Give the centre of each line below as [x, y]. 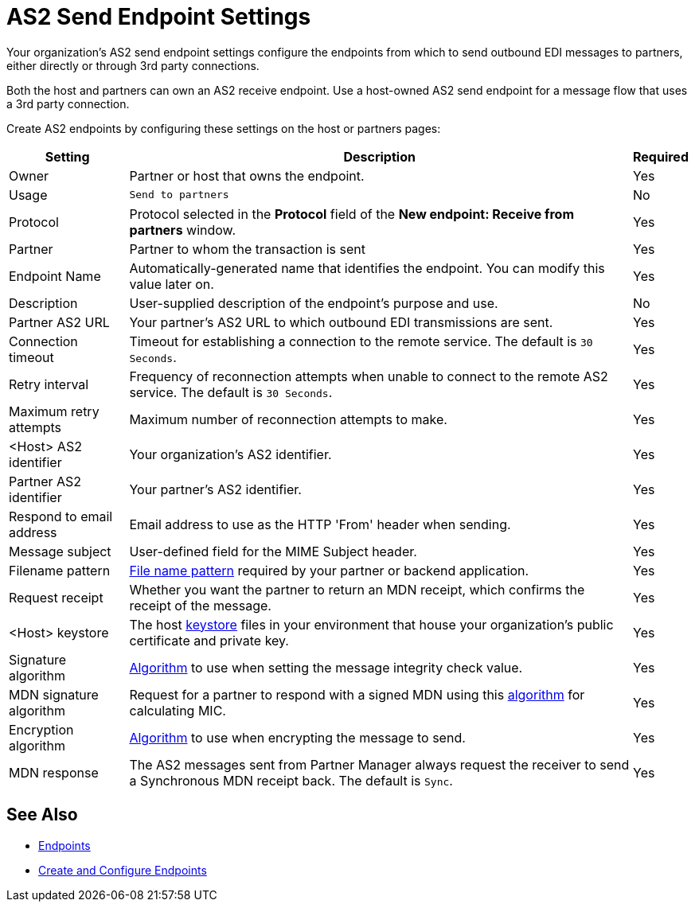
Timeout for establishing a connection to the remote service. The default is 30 [361, 341]
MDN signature [54, 694]
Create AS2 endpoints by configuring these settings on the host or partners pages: [224, 128]
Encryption [41, 729]
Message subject [60, 551]
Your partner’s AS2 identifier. [215, 489]
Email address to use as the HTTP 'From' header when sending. [320, 524]
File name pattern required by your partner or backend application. [329, 570]
